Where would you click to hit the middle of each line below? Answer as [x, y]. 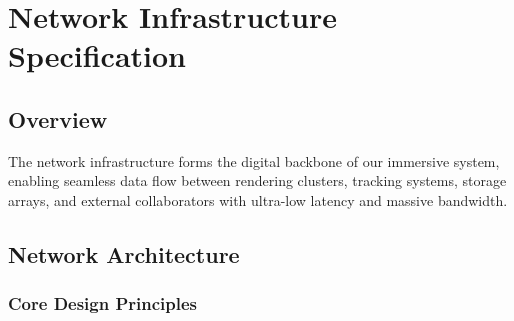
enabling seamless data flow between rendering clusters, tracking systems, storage [257, 180]
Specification [97, 55]
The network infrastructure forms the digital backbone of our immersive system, [254, 160]
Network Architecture [124, 253]
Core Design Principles [103, 303]
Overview [58, 118]
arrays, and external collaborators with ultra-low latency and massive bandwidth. [258, 199]
